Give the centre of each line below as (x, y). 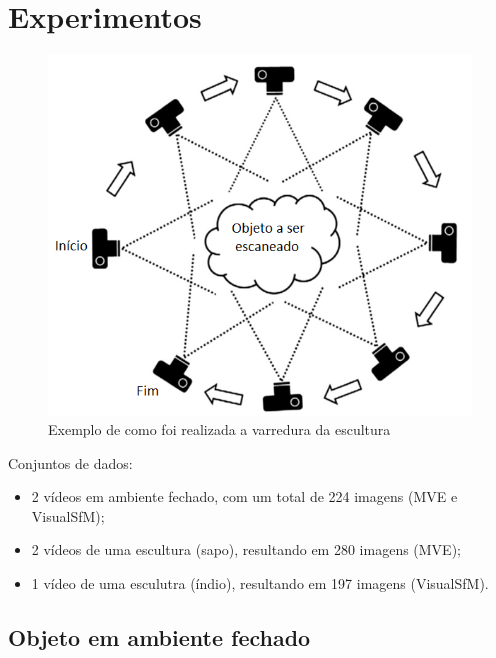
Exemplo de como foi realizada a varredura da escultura (219, 429)
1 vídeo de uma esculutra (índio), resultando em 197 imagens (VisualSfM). (260, 583)
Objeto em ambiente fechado (159, 637)
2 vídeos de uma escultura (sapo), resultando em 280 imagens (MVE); (246, 549)
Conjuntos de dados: (70, 462)
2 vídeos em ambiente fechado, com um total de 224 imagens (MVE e (244, 496)
